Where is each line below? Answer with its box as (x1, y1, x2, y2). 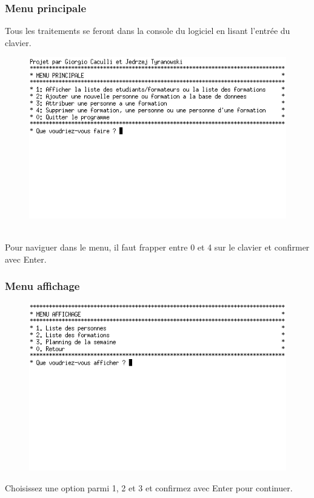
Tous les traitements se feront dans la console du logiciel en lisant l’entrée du (5, 24, 290, 37)
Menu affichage (5, 278, 80, 294)
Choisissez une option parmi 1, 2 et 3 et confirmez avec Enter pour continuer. (5, 481, 293, 494)
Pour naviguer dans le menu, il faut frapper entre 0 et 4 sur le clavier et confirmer (5, 241, 310, 254)
